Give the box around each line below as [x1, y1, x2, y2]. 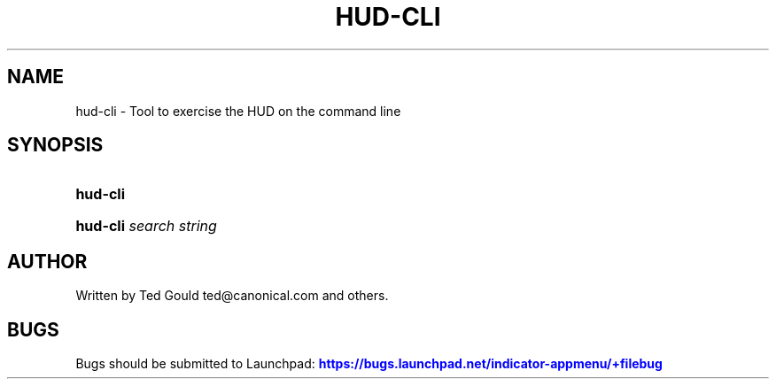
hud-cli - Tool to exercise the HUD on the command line [75, 103, 401, 119]
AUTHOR [7, 250, 88, 273]
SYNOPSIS [7, 134, 104, 157]
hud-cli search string [75, 217, 217, 235]
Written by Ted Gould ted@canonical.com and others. [75, 288, 389, 304]
